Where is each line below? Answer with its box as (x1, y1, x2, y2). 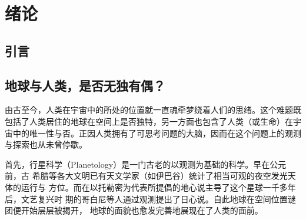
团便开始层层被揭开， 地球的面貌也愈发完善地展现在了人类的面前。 (5, 204, 263, 216)
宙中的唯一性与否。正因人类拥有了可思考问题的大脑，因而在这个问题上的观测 (5, 126, 301, 139)
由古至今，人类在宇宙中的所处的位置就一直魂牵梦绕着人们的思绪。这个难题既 (5, 104, 301, 116)
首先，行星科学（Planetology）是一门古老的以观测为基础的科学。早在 (5, 158, 270, 170)
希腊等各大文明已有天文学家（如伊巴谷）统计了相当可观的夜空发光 (32, 169, 288, 182)
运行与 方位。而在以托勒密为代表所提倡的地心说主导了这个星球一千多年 (21, 181, 296, 193)
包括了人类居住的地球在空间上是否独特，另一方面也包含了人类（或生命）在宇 (5, 115, 301, 127)
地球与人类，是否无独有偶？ (5, 76, 165, 94)
